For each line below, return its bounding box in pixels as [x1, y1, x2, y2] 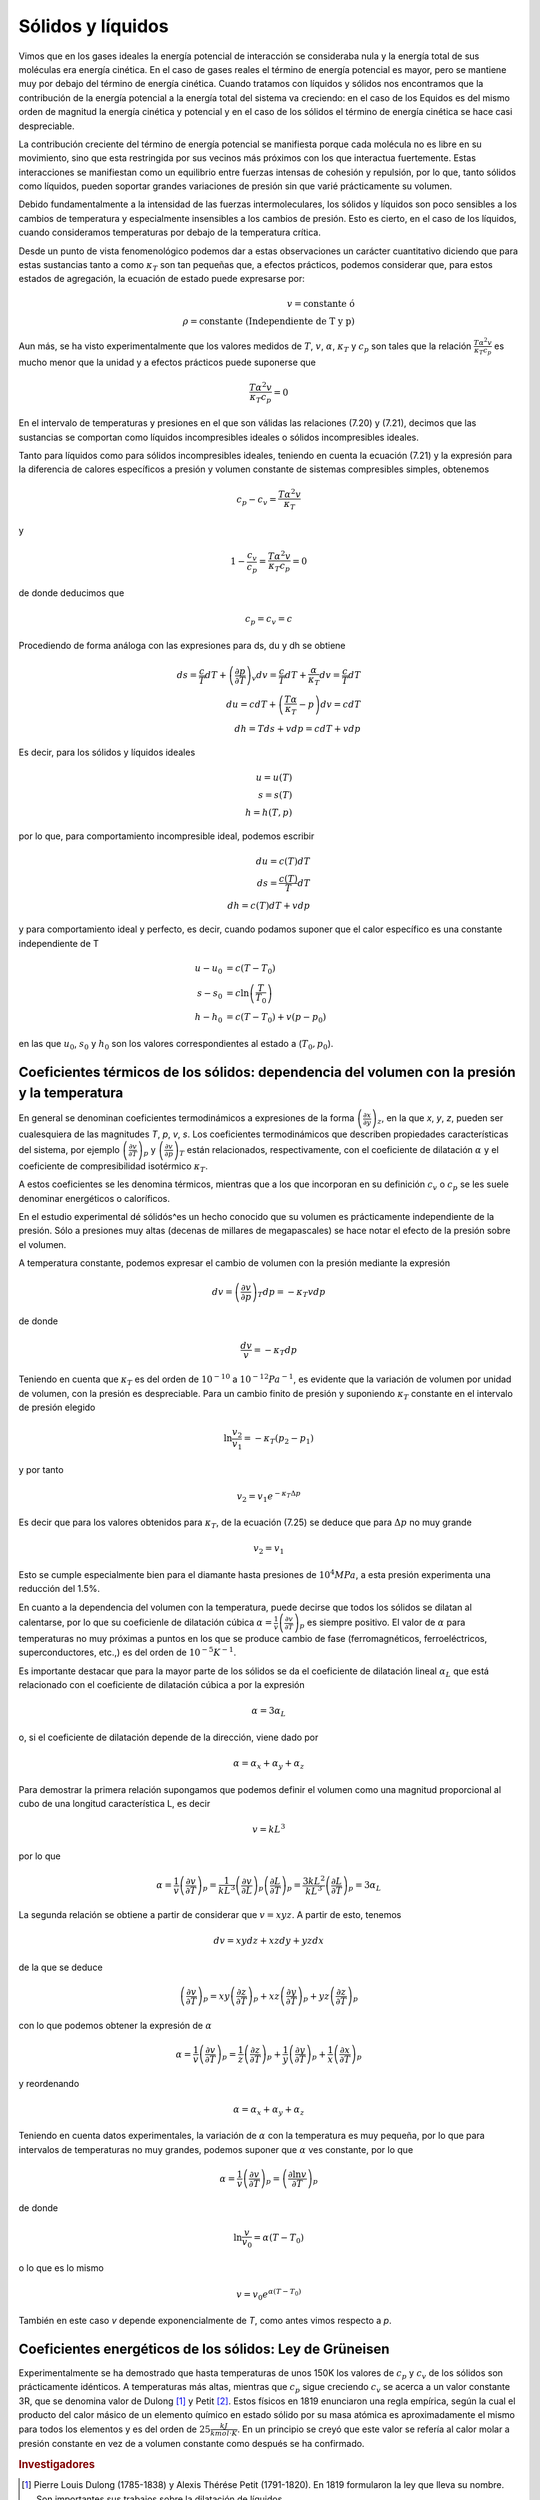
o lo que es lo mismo [18, 2262, 104, 2274]
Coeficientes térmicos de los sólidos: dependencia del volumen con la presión [18, 1063, 516, 1080]
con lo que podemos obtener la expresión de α [18, 2019, 212, 2031]
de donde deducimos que [18, 587, 125, 599]
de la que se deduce [18, 1961, 104, 1973]
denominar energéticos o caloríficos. [18, 1192, 170, 1204]
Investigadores [18, 2458, 95, 2472]
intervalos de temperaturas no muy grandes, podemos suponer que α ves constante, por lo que [18, 2143, 414, 2155]
